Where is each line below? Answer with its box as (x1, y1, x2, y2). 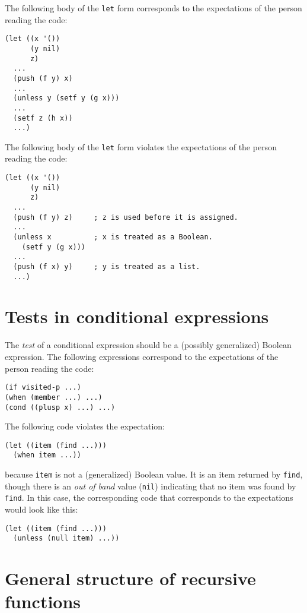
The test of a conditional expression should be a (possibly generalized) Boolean (5, 339, 292, 351)
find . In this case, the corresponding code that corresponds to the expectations (5, 491, 293, 504)
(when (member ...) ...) (5, 393, 103, 402)
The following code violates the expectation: (5, 420, 165, 432)
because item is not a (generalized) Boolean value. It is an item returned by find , (5, 468, 303, 481)
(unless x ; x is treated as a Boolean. (13, 233, 213, 241)
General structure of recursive (5, 566, 256, 590)
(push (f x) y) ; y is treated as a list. (13, 262, 200, 271)
